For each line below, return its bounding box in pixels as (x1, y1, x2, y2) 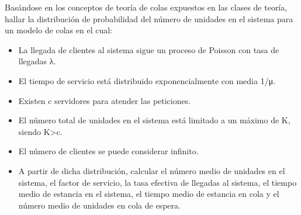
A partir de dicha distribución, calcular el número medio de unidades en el (18, 164, 285, 176)
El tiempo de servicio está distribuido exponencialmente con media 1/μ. (18, 74, 276, 86)
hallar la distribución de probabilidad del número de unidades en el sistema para (5, 12, 293, 25)
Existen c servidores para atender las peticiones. (18, 94, 191, 106)
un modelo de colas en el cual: (5, 24, 113, 36)
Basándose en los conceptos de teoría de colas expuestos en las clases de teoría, (5, 1, 288, 13)
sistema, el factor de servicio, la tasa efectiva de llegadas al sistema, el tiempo (18, 176, 297, 188)
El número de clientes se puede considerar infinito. (18, 145, 199, 157)
